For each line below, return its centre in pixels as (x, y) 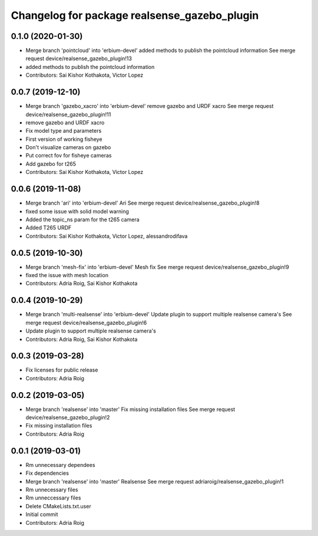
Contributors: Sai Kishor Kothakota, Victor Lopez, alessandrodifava (107, 236)
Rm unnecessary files (52, 489)
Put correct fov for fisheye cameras (69, 156)
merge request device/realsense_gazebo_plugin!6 (86, 323)
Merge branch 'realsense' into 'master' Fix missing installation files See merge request (130, 409)
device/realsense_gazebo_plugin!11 (68, 114)
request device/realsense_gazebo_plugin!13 (79, 58)
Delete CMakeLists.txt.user (58, 506)
